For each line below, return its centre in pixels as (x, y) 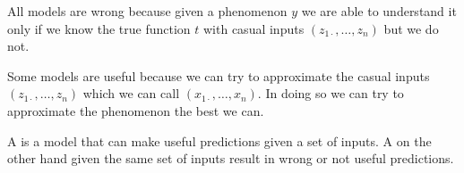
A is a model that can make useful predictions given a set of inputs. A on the (219, 140)
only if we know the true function (99, 28)
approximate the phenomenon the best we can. (136, 110)
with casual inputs (254, 28)
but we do (411, 28)
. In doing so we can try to (331, 93)
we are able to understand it (379, 11)
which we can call (131, 93)
